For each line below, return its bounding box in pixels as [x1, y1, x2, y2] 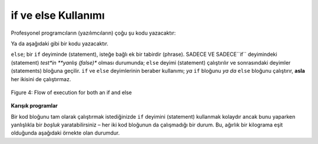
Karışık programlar [11, 102, 58, 109]
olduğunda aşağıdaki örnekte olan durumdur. [11, 129, 120, 136]
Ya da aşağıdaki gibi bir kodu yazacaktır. [11, 40, 109, 47]
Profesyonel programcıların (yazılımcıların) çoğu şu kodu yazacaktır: [11, 29, 176, 36]
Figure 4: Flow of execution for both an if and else [11, 89, 132, 96]
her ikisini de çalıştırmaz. [11, 75, 71, 82]
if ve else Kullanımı [11, 9, 105, 22]
